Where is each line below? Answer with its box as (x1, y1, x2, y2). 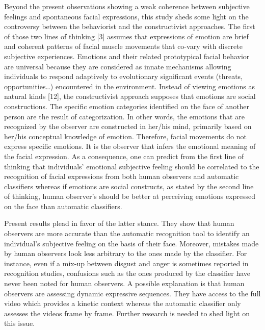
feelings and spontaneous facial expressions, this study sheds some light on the (4, 11, 249, 21)
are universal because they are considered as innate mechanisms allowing (4, 61, 231, 71)
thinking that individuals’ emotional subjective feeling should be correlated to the (4, 161, 259, 171)
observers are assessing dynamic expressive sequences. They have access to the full (4, 288, 261, 298)
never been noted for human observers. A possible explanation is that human (4, 278, 245, 289)
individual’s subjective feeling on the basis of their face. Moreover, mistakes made (4, 238, 259, 248)
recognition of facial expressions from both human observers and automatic (4, 171, 239, 182)
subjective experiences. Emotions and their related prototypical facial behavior (4, 50, 250, 61)
